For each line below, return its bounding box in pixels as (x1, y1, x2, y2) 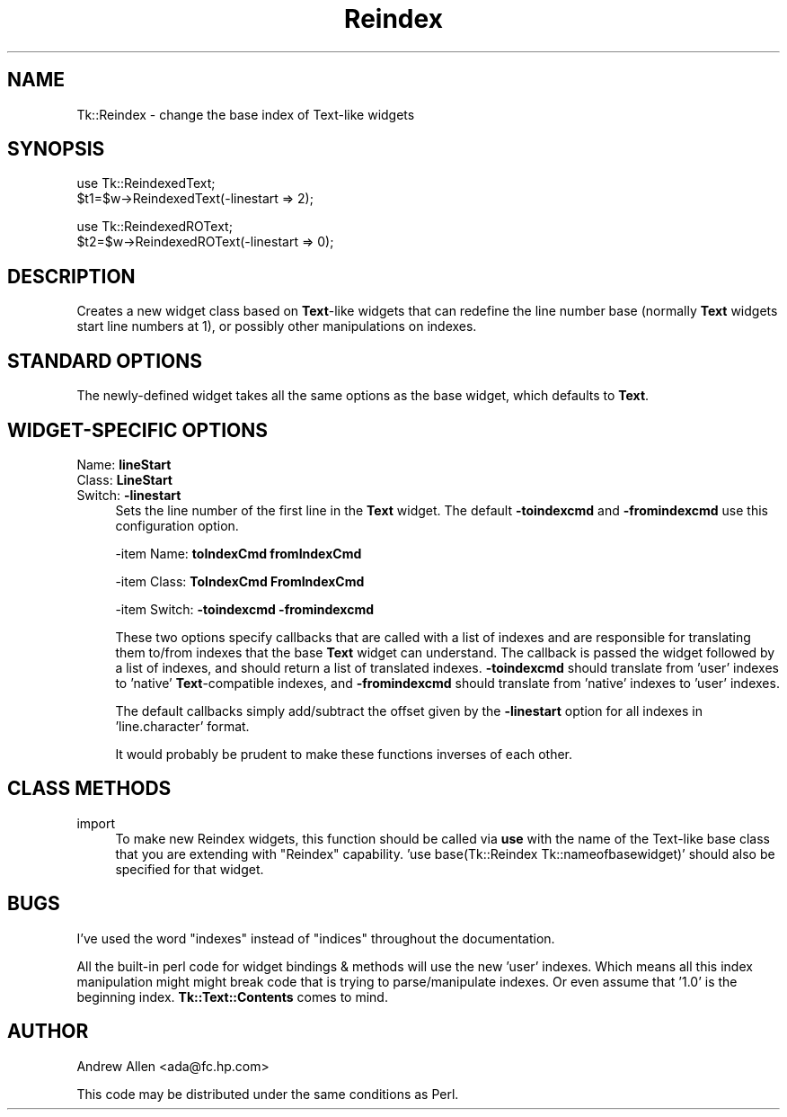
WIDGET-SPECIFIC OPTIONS (7, 418, 269, 442)
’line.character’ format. (115, 718, 250, 734)
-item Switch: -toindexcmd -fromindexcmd (115, 601, 374, 617)
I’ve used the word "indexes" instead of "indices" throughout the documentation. (76, 930, 555, 946)
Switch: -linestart (76, 487, 181, 503)
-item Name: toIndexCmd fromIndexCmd (115, 545, 362, 561)
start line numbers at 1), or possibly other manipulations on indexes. (76, 318, 477, 335)
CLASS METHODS (7, 777, 172, 800)
